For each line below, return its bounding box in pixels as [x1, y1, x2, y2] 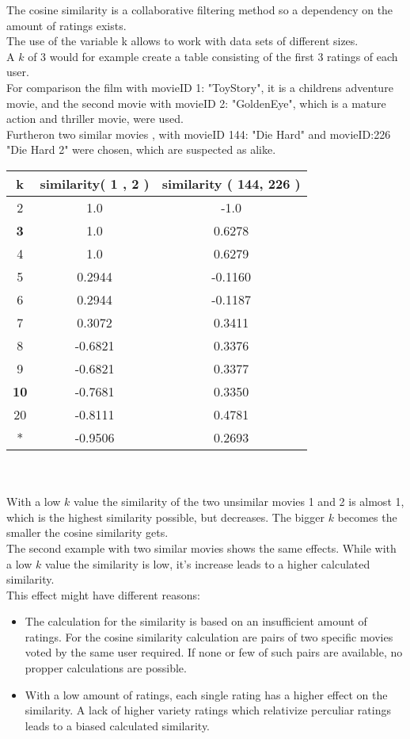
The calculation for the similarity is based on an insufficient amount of [25, 613, 367, 630]
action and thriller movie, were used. [6, 110, 184, 127]
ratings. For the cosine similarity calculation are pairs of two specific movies [25, 628, 393, 645]
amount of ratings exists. [6, 17, 127, 33]
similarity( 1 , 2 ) [40, 174, 150, 193]
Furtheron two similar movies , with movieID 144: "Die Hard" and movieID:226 [6, 125, 391, 142]
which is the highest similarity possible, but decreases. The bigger [6, 508, 325, 525]
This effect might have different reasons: [6, 586, 200, 603]
